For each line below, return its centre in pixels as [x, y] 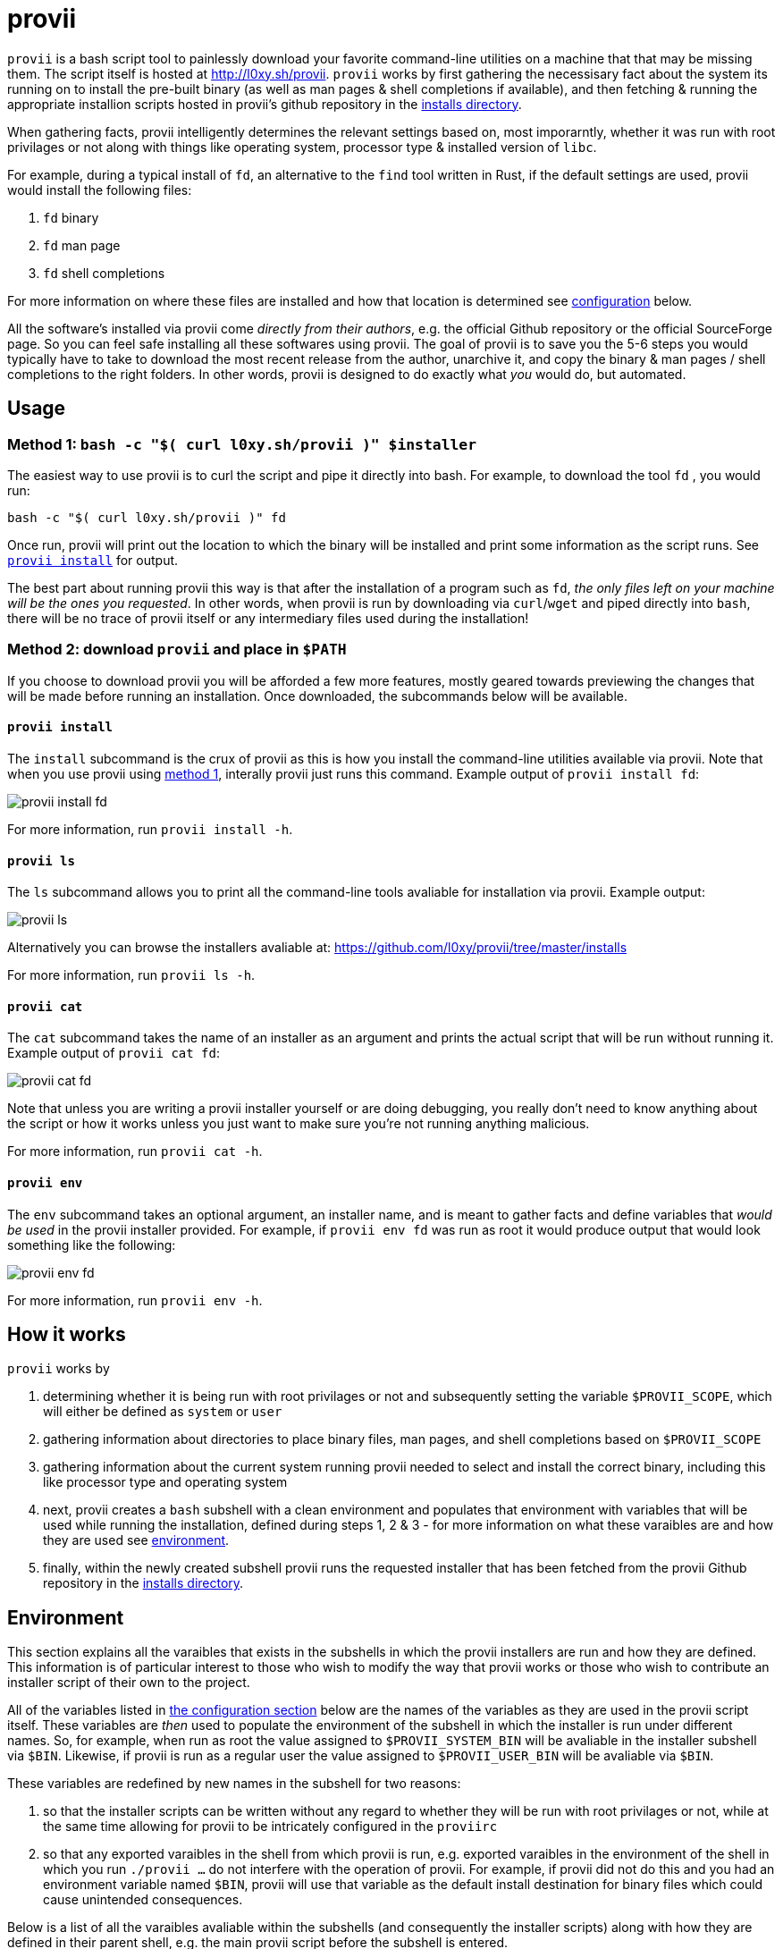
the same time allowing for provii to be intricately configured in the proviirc [270, 1827]
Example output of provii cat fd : [114, 1053]
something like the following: [92, 1244]
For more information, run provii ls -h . [131, 975]
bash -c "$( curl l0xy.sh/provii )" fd [147, 517]
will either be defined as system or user [163, 1412]
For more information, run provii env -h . [135, 1300]
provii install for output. [93, 560]
